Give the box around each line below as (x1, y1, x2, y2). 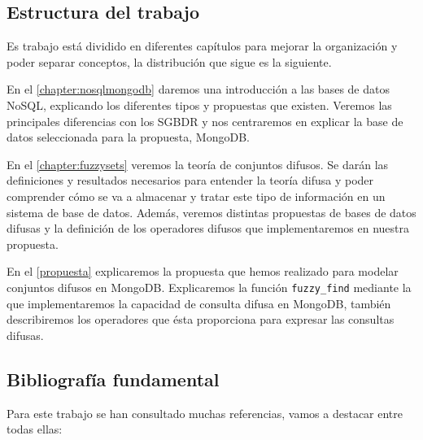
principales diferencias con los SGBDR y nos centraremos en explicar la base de (7, 112, 403, 129)
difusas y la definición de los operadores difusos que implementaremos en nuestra (7, 220, 410, 237)
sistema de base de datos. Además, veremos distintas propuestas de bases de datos (7, 203, 416, 220)
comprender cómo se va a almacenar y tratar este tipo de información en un (7, 187, 386, 204)
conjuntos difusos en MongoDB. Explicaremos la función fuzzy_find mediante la (7, 278, 412, 295)
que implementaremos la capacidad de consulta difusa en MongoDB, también (7, 294, 391, 311)
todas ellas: (7, 420, 63, 438)
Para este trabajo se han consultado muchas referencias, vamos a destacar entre (7, 404, 403, 421)
